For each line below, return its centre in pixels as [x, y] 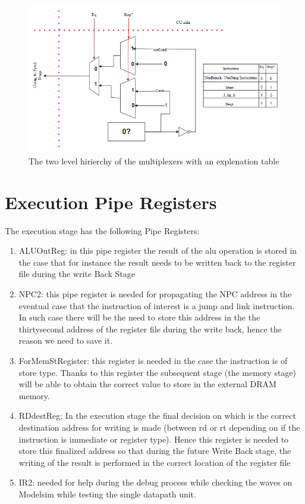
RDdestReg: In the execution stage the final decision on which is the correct [157, 416]
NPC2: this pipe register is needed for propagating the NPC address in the [155, 293]
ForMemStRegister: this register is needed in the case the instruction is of [153, 360]
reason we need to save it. [66, 340]
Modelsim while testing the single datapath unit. [107, 494]
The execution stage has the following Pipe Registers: [102, 230]
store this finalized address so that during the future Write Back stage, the [155, 451]
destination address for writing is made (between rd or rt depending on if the [159, 427]
